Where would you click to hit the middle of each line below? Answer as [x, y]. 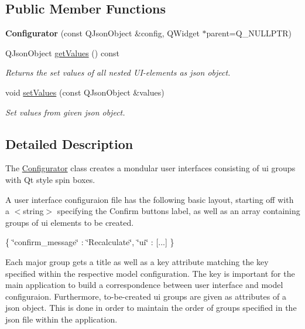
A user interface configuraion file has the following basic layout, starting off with [150, 199]
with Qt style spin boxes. [50, 179]
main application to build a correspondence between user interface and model [144, 285]
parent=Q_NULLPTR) [249, 33]
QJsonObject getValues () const [62, 52]
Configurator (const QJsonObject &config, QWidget [102, 33]
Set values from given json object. [65, 112]
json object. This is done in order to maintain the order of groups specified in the [151, 308]
